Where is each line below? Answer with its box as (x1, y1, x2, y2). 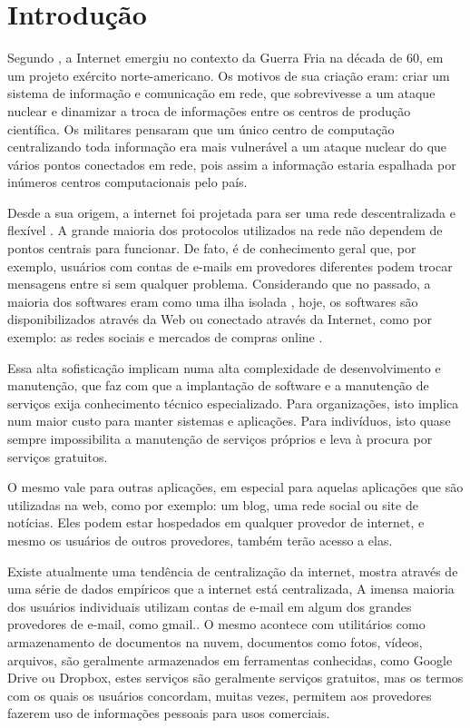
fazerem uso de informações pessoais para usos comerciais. (7, 703, 330, 723)
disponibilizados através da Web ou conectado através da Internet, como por (7, 310, 432, 329)
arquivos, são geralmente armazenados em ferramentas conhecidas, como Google (7, 650, 453, 669)
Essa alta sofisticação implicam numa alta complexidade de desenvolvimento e (7, 358, 441, 377)
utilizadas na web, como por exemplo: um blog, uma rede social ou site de (7, 495, 418, 514)
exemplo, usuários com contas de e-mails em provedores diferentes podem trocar (7, 256, 453, 275)
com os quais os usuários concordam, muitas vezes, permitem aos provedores (7, 685, 432, 704)
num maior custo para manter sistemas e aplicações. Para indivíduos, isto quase (7, 411, 451, 430)
